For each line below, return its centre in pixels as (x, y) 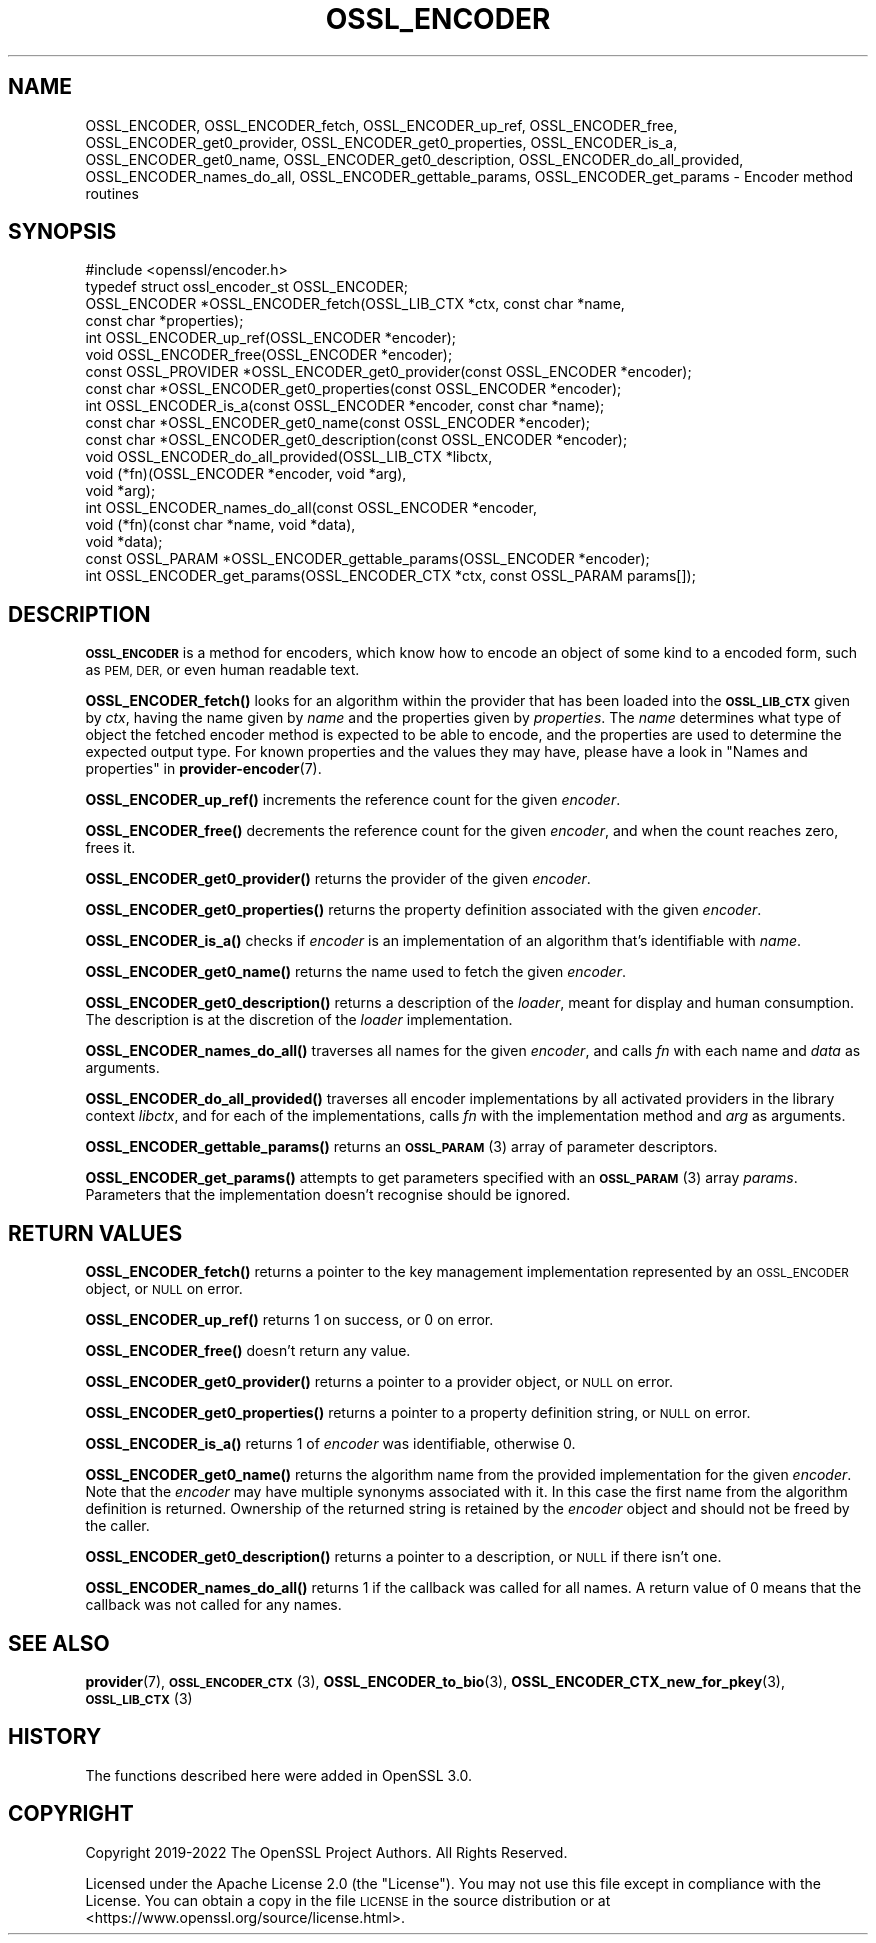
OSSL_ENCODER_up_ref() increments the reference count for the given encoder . (353, 800)
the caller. (117, 1526)
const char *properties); (164, 321)
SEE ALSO (59, 1643)
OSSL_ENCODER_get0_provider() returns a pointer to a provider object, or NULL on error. (379, 1382)
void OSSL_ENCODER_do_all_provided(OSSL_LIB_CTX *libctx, (289, 457)
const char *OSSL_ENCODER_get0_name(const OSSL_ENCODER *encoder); (338, 423)
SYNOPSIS (62, 232)
